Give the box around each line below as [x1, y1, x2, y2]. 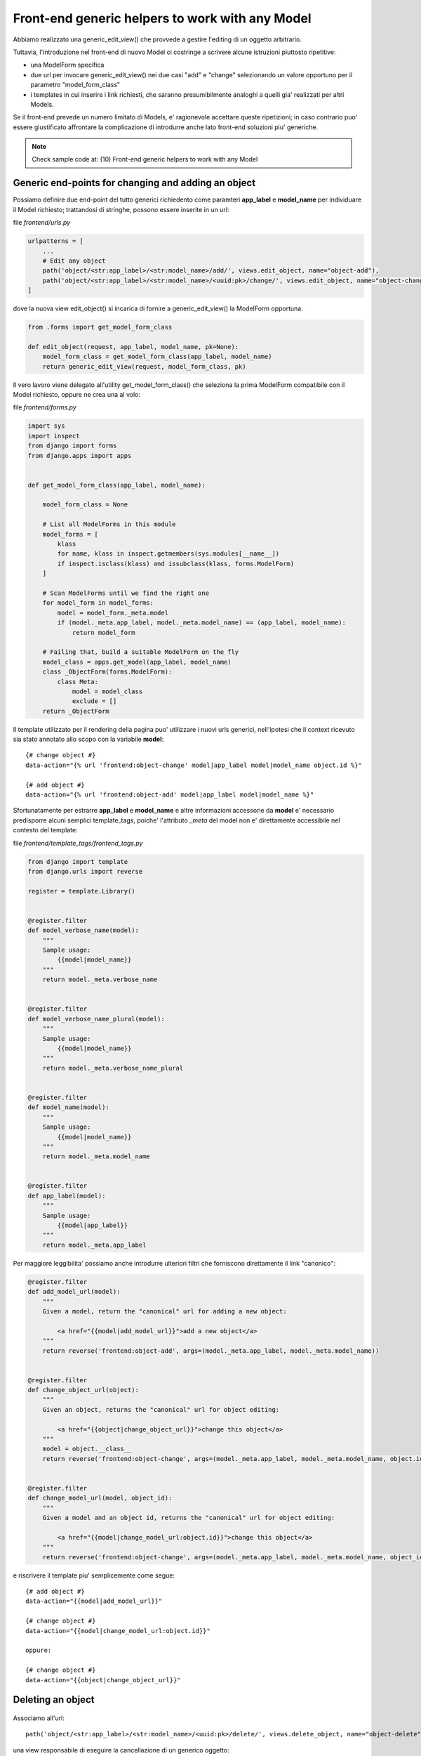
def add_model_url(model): [27, 1287, 121, 1296]
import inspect [27, 432, 80, 440]
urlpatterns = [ [27, 237, 84, 245]
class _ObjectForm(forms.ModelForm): [42, 668, 173, 676]
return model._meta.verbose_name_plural [42, 1064, 184, 1072]
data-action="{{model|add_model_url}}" [25, 1597, 163, 1605]
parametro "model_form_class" [30, 81, 121, 89]
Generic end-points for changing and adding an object [13, 177, 256, 189]
